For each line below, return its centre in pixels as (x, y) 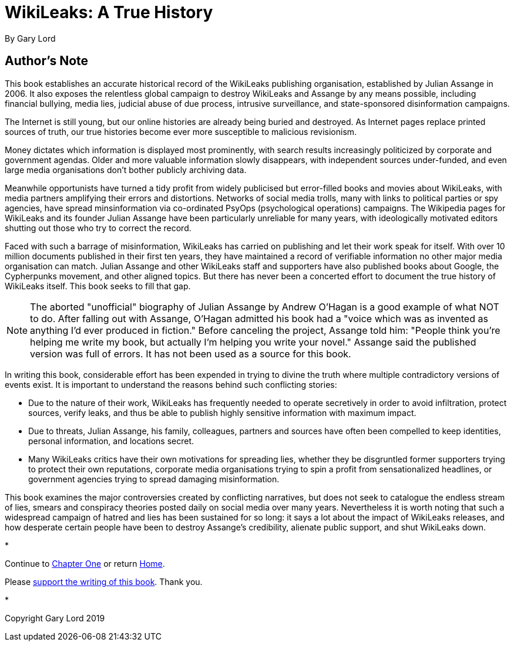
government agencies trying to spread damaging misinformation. (154, 479)
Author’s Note (47, 61)
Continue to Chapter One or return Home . (85, 563)
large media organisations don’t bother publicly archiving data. (126, 170)
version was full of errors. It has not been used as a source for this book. (191, 354)
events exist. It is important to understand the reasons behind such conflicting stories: (171, 384)
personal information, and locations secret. (111, 441)
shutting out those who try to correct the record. (98, 228)
